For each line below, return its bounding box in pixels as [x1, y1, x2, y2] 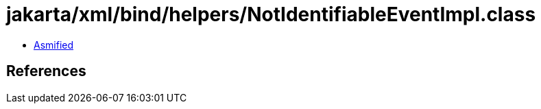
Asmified [34, 38, 74, 51]
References [6, 62, 86, 80]
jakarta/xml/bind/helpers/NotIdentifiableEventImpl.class [6, 3, 536, 26]
